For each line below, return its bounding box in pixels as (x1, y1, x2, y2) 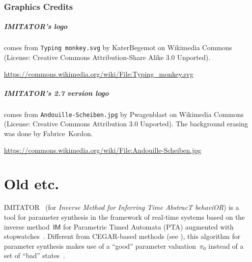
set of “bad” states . (4, 250, 65, 261)
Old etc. (4, 174, 59, 194)
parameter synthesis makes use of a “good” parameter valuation (4, 240, 196, 251)
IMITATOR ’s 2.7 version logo (4, 87, 109, 98)
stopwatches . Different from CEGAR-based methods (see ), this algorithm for (4, 231, 241, 241)
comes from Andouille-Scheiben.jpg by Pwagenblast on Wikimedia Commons (4, 109, 244, 119)
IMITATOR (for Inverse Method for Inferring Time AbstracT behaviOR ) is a (4, 202, 239, 212)
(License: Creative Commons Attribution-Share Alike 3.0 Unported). (4, 52, 211, 62)
